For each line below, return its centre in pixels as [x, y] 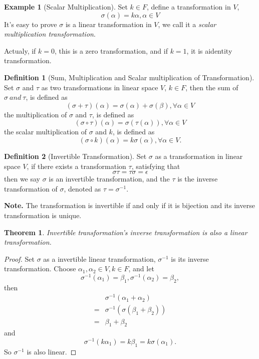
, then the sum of [212, 87]
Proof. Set [19, 258]
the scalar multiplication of [46, 132]
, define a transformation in [189, 7]
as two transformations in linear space [100, 87]
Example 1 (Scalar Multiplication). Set [66, 7]
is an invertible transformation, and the [109, 179]
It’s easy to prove [31, 24]
